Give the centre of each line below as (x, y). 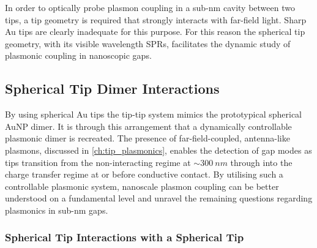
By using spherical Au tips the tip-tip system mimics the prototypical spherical (154, 114)
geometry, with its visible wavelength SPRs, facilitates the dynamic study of (148, 43)
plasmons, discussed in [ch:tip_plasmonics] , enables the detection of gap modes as (158, 150)
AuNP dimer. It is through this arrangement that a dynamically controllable (148, 126)
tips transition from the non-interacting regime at (98, 162)
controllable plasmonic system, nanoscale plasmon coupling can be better (142, 186)
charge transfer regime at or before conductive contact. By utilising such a (144, 174)
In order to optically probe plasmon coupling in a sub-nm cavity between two (150, 7)
